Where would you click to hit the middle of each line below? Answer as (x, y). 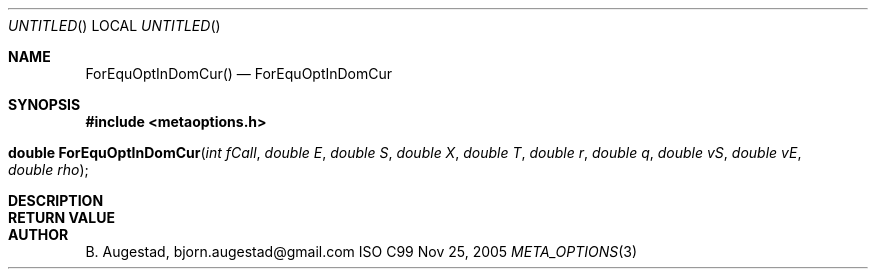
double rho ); (48, 169)
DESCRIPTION (56, 200)
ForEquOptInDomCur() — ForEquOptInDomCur (239, 73)
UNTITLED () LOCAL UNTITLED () (114, 25)
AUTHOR (38, 234)
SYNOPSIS (44, 104)
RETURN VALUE (61, 217)
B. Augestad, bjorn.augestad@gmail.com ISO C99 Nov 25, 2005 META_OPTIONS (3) (361, 251)
